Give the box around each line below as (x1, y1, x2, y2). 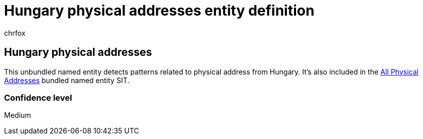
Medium (4, 111, 31, 120)
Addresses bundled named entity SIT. (4, 76, 130, 85)
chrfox (4, 28, 26, 37)
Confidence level (4, 92, 72, 103)
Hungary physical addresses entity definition (4, 2, 315, 19)
